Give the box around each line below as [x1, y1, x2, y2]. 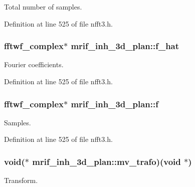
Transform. [4, 175, 38, 185]
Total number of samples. [4, 2, 82, 12]
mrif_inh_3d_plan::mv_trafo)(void [32, 155, 181, 167]
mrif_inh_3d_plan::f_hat [71, 40, 179, 52]
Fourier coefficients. [4, 59, 64, 70]
